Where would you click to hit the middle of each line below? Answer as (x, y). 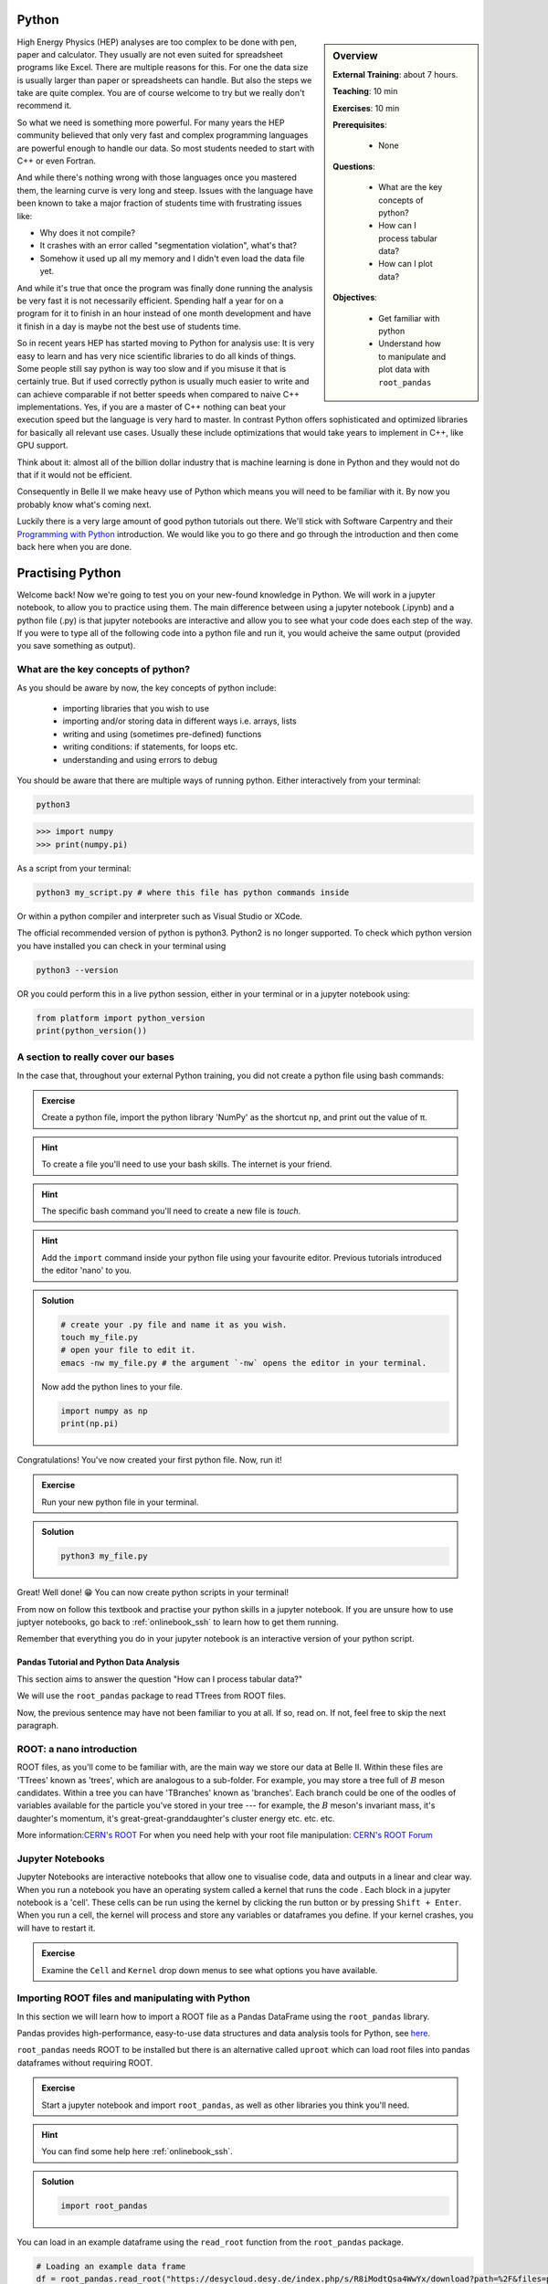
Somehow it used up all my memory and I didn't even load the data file (172, 258)
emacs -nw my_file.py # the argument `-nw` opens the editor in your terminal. (244, 1363)
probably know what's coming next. (84, 504)
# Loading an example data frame (111, 2266)
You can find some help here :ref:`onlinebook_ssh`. (137, 2152)
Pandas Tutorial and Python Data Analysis (98, 1662)
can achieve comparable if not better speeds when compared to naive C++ (158, 394)
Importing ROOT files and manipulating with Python (133, 1998)
